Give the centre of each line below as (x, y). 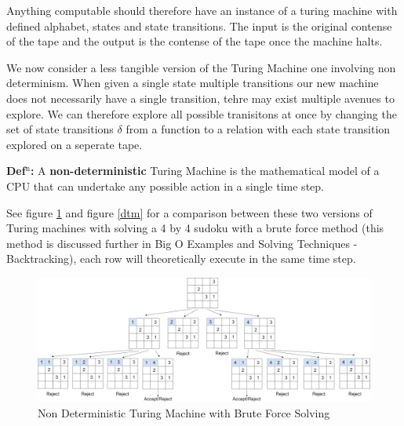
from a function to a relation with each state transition (258, 129)
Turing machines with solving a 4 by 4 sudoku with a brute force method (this (195, 228)
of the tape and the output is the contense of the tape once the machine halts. (195, 41)
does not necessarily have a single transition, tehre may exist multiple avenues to (200, 98)
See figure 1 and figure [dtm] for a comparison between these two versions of (189, 212)
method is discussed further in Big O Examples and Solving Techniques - (182, 243)
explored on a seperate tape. (75, 144)
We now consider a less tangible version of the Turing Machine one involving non (201, 67)
